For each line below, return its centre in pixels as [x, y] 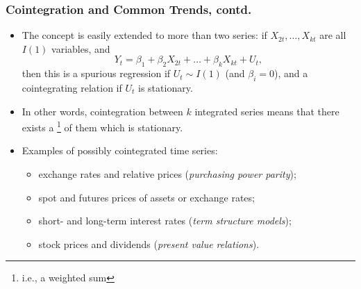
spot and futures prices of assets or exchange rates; [146, 197]
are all [333, 35]
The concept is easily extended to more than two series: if [144, 35]
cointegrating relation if [72, 88]
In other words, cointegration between [102, 111]
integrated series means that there [267, 111]
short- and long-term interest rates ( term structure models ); [165, 221]
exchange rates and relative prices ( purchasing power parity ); [167, 174]
